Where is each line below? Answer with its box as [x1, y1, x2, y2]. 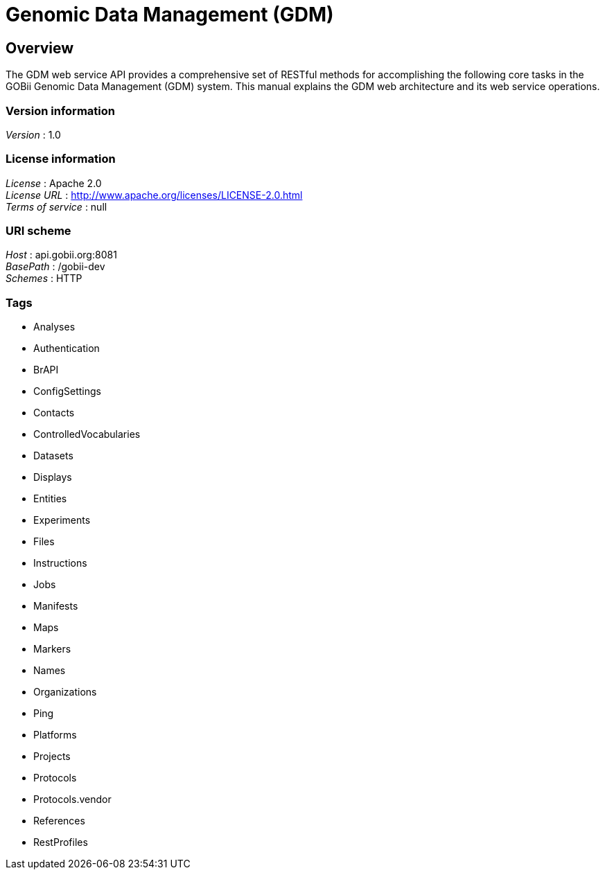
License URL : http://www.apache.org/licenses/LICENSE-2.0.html [6, 188, 303, 201]
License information [6, 152, 116, 166]
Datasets [33, 450, 73, 462]
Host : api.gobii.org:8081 [6, 249, 117, 261]
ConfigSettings [33, 385, 101, 398]
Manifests [33, 600, 78, 612]
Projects [33, 750, 71, 763]
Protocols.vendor [33, 793, 112, 806]
